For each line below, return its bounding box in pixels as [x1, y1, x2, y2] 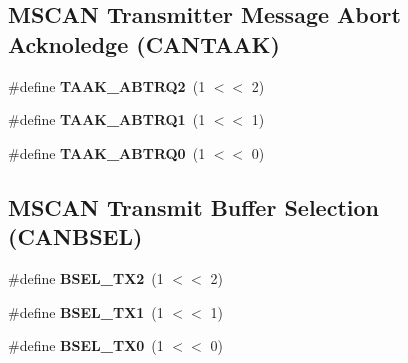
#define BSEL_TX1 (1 [8, 301, 164, 322]
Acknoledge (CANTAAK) [8, 28, 280, 59]
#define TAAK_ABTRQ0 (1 [8, 142, 206, 163]
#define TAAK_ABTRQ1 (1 [8, 109, 206, 130]
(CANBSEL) [8, 221, 143, 252]
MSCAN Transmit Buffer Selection [8, 191, 379, 222]
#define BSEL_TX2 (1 [8, 267, 164, 288]
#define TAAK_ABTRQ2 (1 [8, 75, 206, 96]
